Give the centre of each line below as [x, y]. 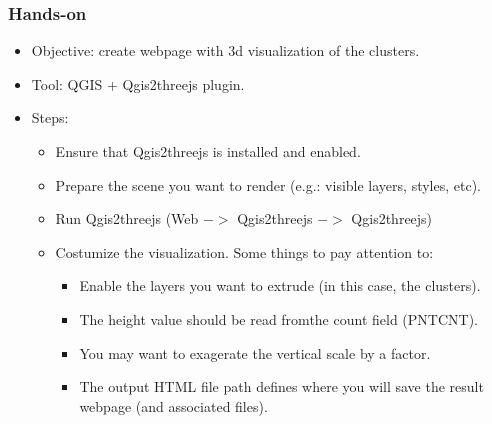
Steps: [50, 117]
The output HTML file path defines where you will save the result [281, 386]
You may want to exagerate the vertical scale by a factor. [255, 352]
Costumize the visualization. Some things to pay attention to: [244, 251]
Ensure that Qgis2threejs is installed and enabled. [208, 151]
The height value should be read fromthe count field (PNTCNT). [278, 318]
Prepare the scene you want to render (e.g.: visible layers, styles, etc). [268, 184]
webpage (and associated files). [173, 405]
